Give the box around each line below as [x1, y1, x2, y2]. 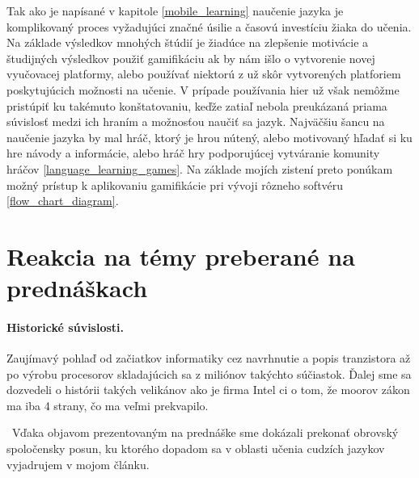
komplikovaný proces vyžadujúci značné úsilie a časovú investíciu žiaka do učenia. [6, 18, 412, 35]
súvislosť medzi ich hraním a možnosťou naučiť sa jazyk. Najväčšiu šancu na [6, 113, 385, 130]
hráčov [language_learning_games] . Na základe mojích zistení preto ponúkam [6, 160, 393, 177]
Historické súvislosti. [6, 318, 125, 335]
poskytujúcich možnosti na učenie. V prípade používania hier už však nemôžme [6, 81, 400, 98]
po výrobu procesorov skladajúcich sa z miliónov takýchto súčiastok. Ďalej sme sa [6, 365, 412, 382]
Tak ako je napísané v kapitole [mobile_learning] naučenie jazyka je [6, 2, 344, 19]
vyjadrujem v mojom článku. [6, 455, 150, 472]
